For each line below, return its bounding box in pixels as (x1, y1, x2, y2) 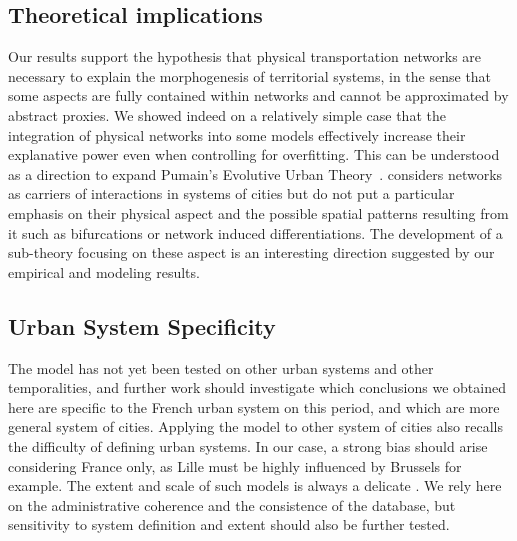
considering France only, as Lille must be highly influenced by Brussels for (8, 455, 462, 476)
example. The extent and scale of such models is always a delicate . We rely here (8, 475, 502, 496)
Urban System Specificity (8, 310, 276, 341)
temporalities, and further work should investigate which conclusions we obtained (8, 377, 506, 398)
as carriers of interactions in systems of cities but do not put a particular (8, 183, 455, 204)
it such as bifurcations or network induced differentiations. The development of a (8, 222, 503, 243)
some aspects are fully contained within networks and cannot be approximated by (8, 85, 509, 106)
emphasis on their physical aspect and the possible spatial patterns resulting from (8, 202, 509, 223)
